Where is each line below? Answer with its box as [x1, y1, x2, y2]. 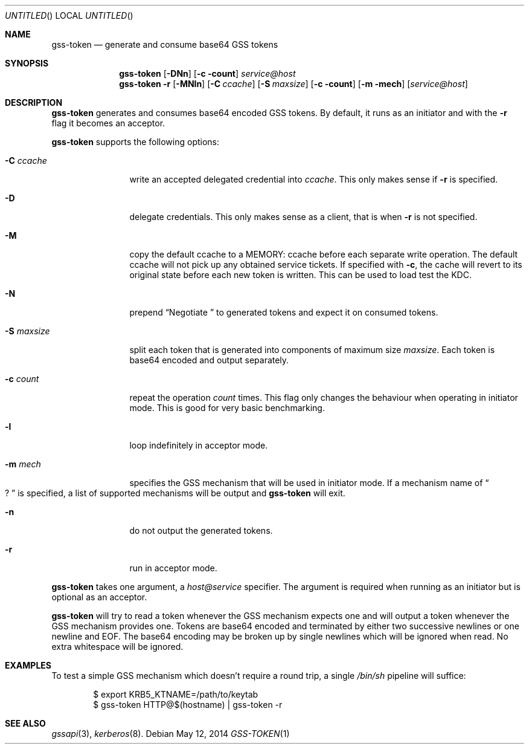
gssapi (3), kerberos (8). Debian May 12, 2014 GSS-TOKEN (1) [51, 728, 290, 739]
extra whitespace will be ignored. [51, 641, 184, 652]
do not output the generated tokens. [129, 525, 273, 536]
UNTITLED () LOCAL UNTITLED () [5, 10, 133, 21]
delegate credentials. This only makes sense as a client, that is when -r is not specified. [129, 212, 478, 222]
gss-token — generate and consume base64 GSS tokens [51, 39, 278, 50]
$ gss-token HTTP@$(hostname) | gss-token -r [93, 699, 283, 710]
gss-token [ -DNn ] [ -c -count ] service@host [119, 68, 296, 79]
